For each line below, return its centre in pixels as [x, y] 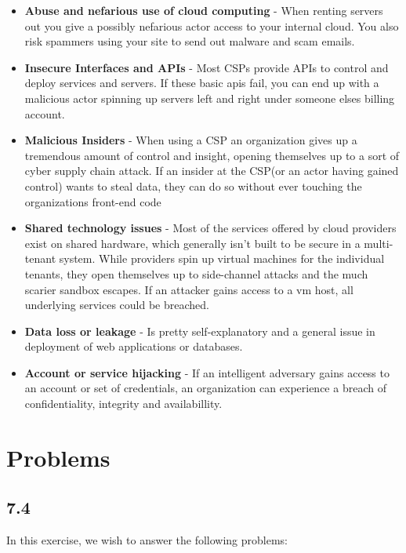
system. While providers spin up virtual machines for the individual [222, 258]
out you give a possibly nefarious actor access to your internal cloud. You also [212, 25]
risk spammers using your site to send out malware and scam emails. [190, 41]
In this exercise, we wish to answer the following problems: [147, 540]
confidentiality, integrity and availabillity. [123, 404]
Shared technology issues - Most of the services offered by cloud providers [210, 228]
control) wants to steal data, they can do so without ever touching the [193, 186]
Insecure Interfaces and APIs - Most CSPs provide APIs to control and [207, 67]
